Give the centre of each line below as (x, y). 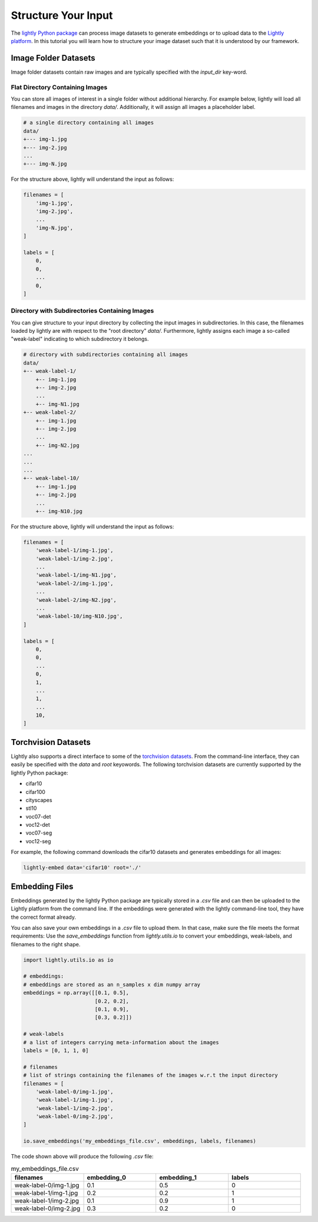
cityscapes (39, 800)
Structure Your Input (62, 15)
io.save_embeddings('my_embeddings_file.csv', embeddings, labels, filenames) (140, 1141)
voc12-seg (38, 841)
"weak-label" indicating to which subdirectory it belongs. (80, 339)
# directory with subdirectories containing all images (106, 355)
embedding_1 (178, 1178)
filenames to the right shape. (46, 944)
